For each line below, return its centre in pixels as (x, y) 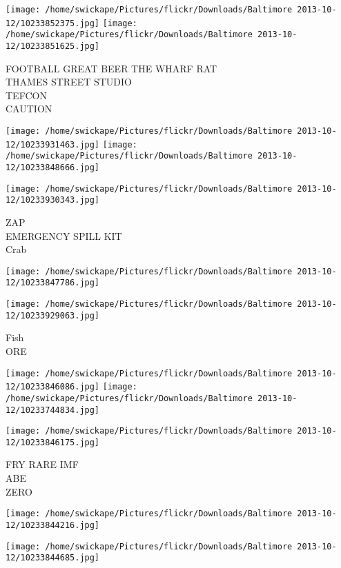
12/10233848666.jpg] (53, 167)
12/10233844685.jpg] (53, 558)
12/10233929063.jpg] (53, 315)
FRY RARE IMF (42, 464)
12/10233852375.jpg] (53, 23)
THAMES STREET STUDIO (69, 82)
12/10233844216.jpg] (53, 525)
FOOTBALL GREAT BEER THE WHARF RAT (111, 68)
